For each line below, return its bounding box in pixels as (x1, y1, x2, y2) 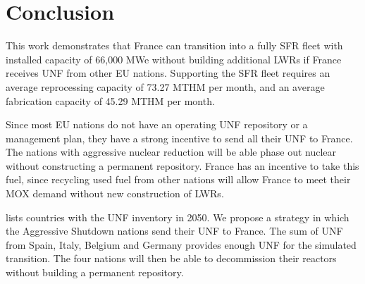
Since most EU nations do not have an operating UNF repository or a (6, 117, 308, 132)
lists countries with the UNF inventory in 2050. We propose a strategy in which (6, 209, 349, 224)
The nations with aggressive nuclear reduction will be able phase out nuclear (6, 144, 337, 159)
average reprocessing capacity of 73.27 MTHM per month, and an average (6, 79, 325, 94)
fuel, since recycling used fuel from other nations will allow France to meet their (6, 172, 351, 187)
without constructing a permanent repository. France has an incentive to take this (6, 158, 359, 173)
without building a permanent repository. (6, 265, 184, 280)
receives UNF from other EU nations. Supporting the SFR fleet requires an (6, 66, 330, 80)
